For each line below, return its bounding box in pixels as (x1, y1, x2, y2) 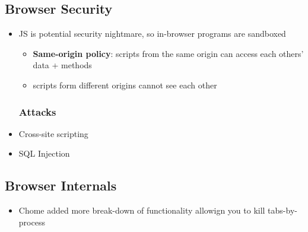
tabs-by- (268, 204, 297, 217)
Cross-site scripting (18, 127, 88, 139)
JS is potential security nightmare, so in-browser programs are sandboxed (18, 27, 286, 40)
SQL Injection (18, 147, 70, 160)
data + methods (33, 59, 92, 71)
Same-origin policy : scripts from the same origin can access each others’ (33, 47, 304, 59)
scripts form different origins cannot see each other (33, 78, 217, 91)
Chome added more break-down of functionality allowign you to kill (18, 204, 265, 217)
